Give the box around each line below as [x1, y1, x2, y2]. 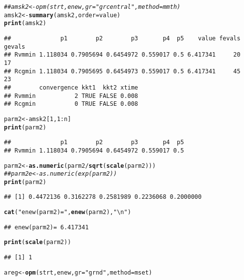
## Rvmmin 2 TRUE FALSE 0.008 [4, 92, 139, 99]
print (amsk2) [4, 20, 46, 27]
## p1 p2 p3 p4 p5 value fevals [4, 34, 241, 42]
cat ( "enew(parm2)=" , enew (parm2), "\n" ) [4, 209, 131, 216]
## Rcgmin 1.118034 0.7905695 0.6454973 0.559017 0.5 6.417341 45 [4, 67, 241, 75]
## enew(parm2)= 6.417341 [4, 223, 89, 231]
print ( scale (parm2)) [4, 239, 71, 246]
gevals [4, 43, 25, 50]
